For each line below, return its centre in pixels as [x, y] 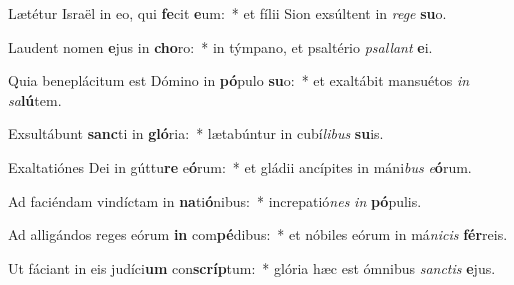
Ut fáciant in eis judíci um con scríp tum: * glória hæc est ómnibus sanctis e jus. [252, 267]
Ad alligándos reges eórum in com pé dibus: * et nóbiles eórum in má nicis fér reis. [258, 234]
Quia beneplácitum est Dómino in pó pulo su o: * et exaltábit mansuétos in [239, 80]
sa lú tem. [35, 99]
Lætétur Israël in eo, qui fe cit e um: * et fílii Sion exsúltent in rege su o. [227, 13]
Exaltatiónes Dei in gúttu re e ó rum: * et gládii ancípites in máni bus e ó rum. [240, 166]
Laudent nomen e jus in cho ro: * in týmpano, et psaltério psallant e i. [220, 46]
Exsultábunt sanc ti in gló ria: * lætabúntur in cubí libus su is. [196, 133]
